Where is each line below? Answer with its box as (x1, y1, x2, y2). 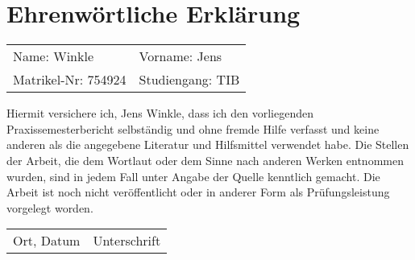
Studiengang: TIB (139, 70, 240, 89)
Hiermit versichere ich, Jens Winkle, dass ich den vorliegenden (6, 105, 313, 122)
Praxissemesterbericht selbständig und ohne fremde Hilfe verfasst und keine (6, 120, 380, 137)
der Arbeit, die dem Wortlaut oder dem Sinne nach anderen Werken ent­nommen (6, 151, 404, 168)
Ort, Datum (13, 231, 81, 250)
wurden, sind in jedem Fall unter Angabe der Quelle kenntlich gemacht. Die (6, 167, 380, 184)
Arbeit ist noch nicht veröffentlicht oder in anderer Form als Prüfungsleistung (6, 184, 390, 200)
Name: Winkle (13, 47, 94, 66)
